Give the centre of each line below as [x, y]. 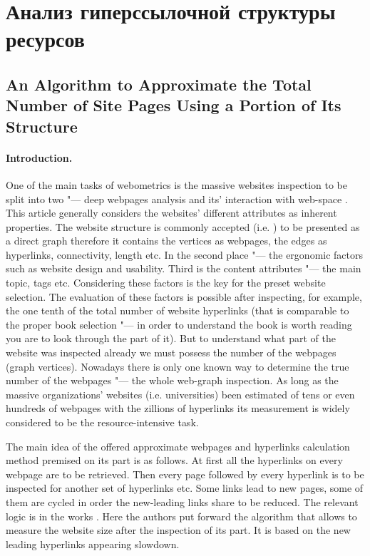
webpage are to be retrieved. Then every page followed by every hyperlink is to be [185, 474]
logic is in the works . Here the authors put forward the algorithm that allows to [181, 516]
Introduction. [39, 157]
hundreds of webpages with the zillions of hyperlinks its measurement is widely [178, 408]
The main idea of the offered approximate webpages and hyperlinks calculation [178, 446]
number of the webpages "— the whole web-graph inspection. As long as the [172, 380]
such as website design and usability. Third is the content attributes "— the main [184, 268]
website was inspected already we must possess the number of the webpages [171, 352]
